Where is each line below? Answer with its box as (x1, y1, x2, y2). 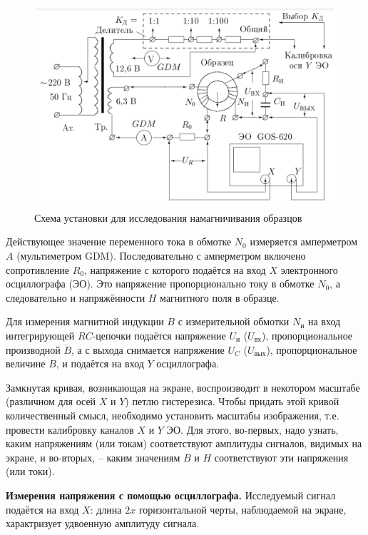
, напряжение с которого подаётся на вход (83, 262, 266, 277)
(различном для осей (6, 394, 96, 409)
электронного (280, 262, 338, 277)
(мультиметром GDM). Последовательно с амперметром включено (16, 248, 306, 263)
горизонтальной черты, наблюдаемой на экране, (138, 501, 347, 516)
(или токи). (6, 464, 55, 479)
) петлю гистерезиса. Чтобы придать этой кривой (125, 394, 339, 409)
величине (6, 356, 46, 371)
